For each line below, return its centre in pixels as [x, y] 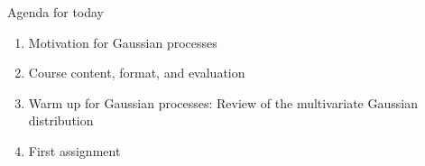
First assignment [74, 150]
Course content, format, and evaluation [137, 73]
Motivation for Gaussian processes [123, 42]
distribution [61, 120]
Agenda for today [56, 12]
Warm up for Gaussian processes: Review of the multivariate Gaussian [223, 102]
